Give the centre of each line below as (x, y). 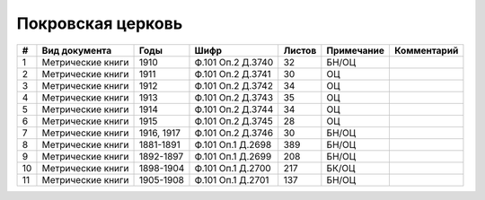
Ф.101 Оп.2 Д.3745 (234, 121)
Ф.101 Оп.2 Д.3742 (234, 85)
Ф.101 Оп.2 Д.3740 (234, 62)
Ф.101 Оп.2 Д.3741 (233, 74)
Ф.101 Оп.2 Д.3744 (234, 109)
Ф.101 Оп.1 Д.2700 (233, 168)
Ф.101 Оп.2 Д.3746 (234, 133)
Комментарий (426, 50)
